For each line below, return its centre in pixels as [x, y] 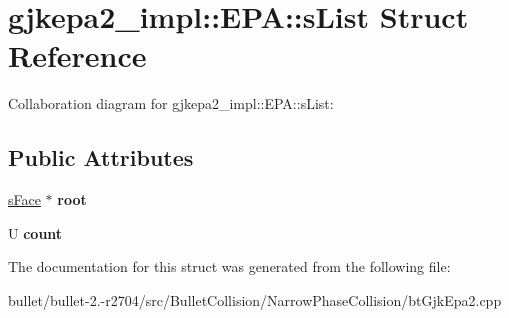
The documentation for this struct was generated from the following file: [229, 266]
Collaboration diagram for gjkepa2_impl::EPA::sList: [171, 103]
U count [35, 232]
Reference [77, 55]
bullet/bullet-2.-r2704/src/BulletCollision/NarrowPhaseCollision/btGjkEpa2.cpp [255, 299]
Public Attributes [101, 157]
